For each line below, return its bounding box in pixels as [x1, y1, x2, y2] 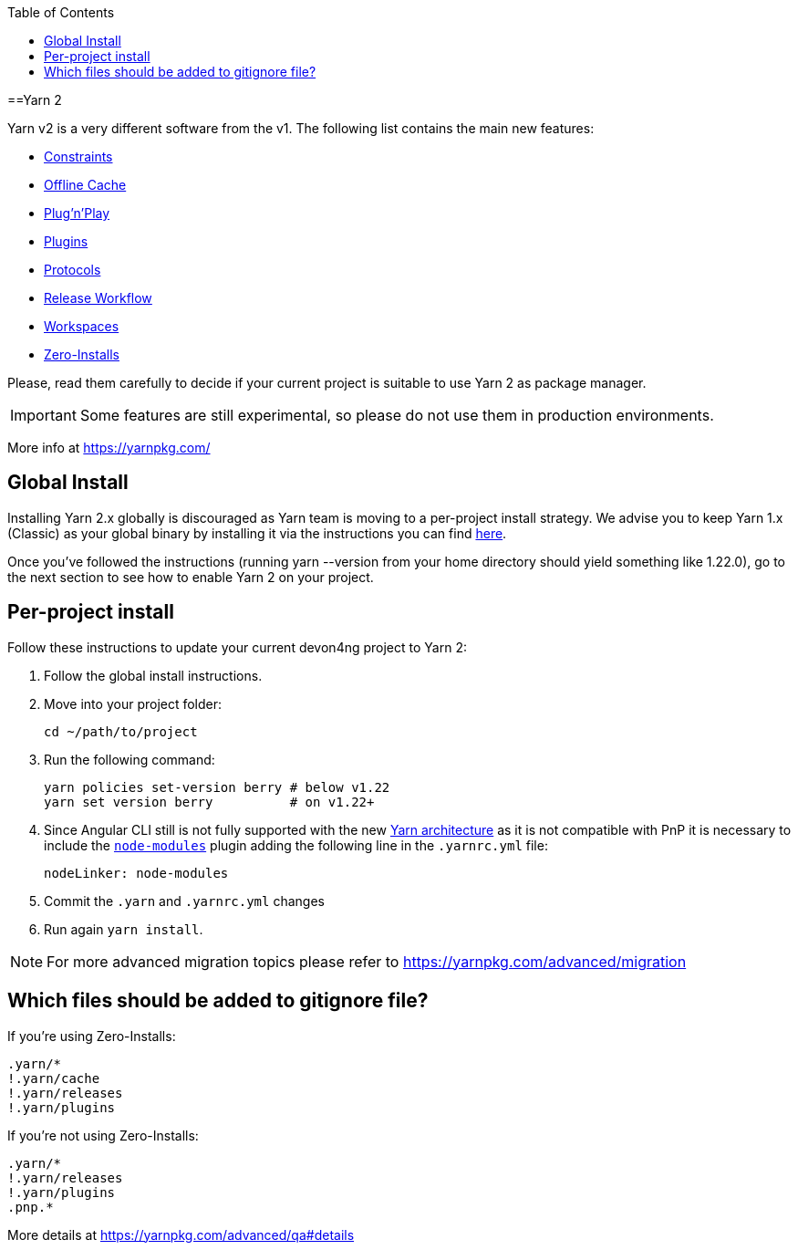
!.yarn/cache [7, 1070, 100, 1086]
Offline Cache [44, 177, 127, 193]
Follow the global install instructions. [44, 667, 263, 683]
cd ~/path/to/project [44, 724, 198, 739]
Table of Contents [7, 5, 115, 20]
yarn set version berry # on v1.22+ [44, 794, 375, 809]
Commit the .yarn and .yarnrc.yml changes [44, 892, 325, 909]
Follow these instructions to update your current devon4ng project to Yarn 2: [7, 639, 467, 655]
